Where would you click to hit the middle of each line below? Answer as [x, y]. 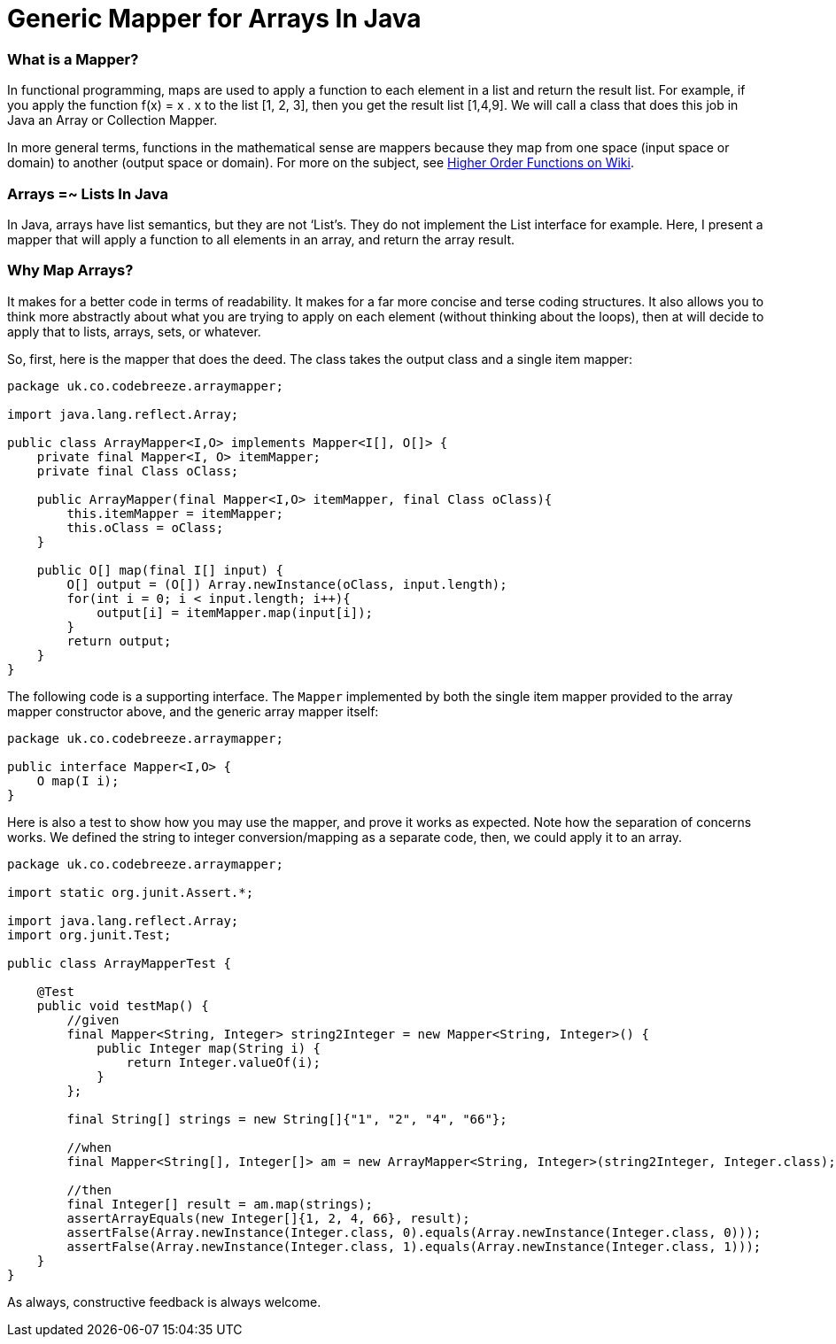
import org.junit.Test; [89, 935]
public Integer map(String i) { [209, 1048]
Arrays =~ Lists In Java [88, 193]
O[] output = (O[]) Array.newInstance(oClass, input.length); [287, 584]
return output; [119, 641]
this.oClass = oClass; [145, 527]
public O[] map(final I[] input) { [160, 570]
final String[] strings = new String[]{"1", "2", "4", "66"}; [287, 1119]
